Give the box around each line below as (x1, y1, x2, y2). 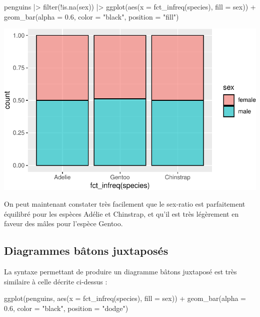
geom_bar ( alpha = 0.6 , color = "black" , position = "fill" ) (4, 11, 179, 22)
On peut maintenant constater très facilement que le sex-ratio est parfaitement (4, 199, 245, 209)
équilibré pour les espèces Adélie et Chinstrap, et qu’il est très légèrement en (4, 208, 239, 219)
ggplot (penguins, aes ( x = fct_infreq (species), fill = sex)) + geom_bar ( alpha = (4, 293, 246, 303)
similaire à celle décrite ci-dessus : (4, 276, 107, 286)
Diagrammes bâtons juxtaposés (4, 243, 168, 258)
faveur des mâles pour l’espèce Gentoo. (4, 218, 123, 229)
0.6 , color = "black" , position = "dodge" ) (4, 302, 128, 313)
